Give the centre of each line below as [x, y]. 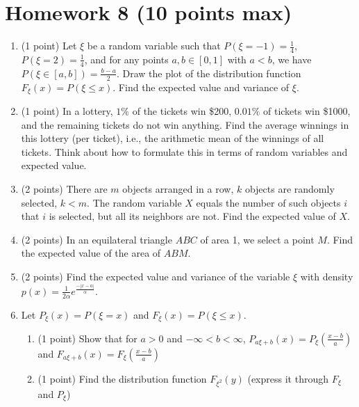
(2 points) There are [64, 189]
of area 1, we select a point [257, 239]
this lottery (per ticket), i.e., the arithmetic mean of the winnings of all [173, 138]
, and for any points [126, 59]
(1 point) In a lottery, [67, 111]
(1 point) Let [49, 46]
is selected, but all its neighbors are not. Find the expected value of [192, 216]
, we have [292, 59]
